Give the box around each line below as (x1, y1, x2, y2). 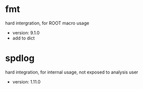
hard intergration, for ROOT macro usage (5, 20, 89, 26)
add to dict (12, 35, 35, 41)
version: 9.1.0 (12, 29, 40, 35)
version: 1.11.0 (12, 78, 41, 84)
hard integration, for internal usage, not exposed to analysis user (5, 69, 138, 75)
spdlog (5, 52, 35, 64)
